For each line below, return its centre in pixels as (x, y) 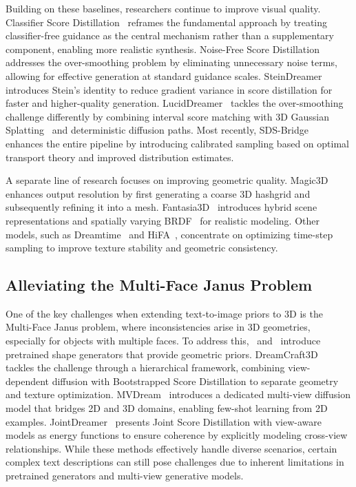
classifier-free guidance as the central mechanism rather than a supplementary (170, 35)
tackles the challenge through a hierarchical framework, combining (145, 367)
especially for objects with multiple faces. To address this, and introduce (163, 341)
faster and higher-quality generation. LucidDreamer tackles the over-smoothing (175, 103)
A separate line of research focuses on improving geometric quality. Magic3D (167, 180)
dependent (28, 381)
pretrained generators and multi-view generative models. (125, 476)
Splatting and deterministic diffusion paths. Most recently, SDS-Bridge (157, 130)
